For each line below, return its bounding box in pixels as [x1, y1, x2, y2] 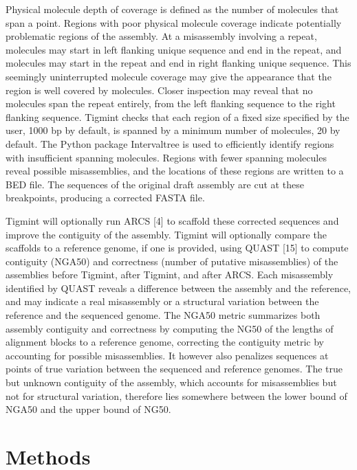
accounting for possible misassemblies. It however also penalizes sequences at [6, 348, 329, 362]
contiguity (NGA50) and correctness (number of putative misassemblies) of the [6, 254, 338, 268]
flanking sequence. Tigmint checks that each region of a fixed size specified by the [6, 109, 349, 124]
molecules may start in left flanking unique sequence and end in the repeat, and [6, 42, 342, 56]
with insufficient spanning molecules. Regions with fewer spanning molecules [6, 150, 327, 164]
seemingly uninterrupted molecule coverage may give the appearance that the [6, 69, 332, 83]
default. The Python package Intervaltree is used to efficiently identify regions [6, 136, 334, 150]
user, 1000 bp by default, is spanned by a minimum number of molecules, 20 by [6, 123, 340, 137]
